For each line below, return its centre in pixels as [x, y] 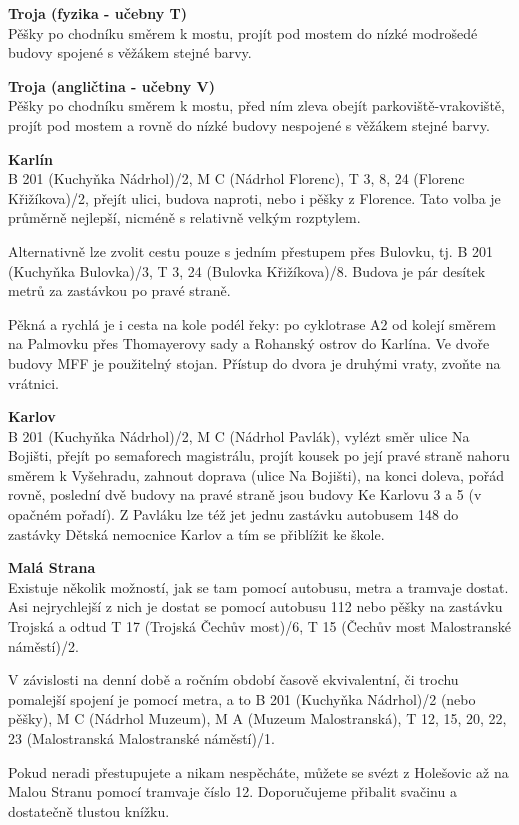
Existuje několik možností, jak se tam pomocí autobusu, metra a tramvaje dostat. [258, 586]
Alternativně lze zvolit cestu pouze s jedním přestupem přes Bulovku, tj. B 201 [250, 250]
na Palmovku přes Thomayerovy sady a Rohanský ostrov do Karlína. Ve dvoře [249, 343]
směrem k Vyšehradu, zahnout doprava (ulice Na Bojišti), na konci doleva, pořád [256, 474]
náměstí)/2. [43, 645]
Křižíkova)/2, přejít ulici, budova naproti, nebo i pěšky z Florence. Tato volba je [254, 197]
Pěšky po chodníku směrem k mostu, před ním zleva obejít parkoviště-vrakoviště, [256, 105]
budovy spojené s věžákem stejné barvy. [130, 52]
